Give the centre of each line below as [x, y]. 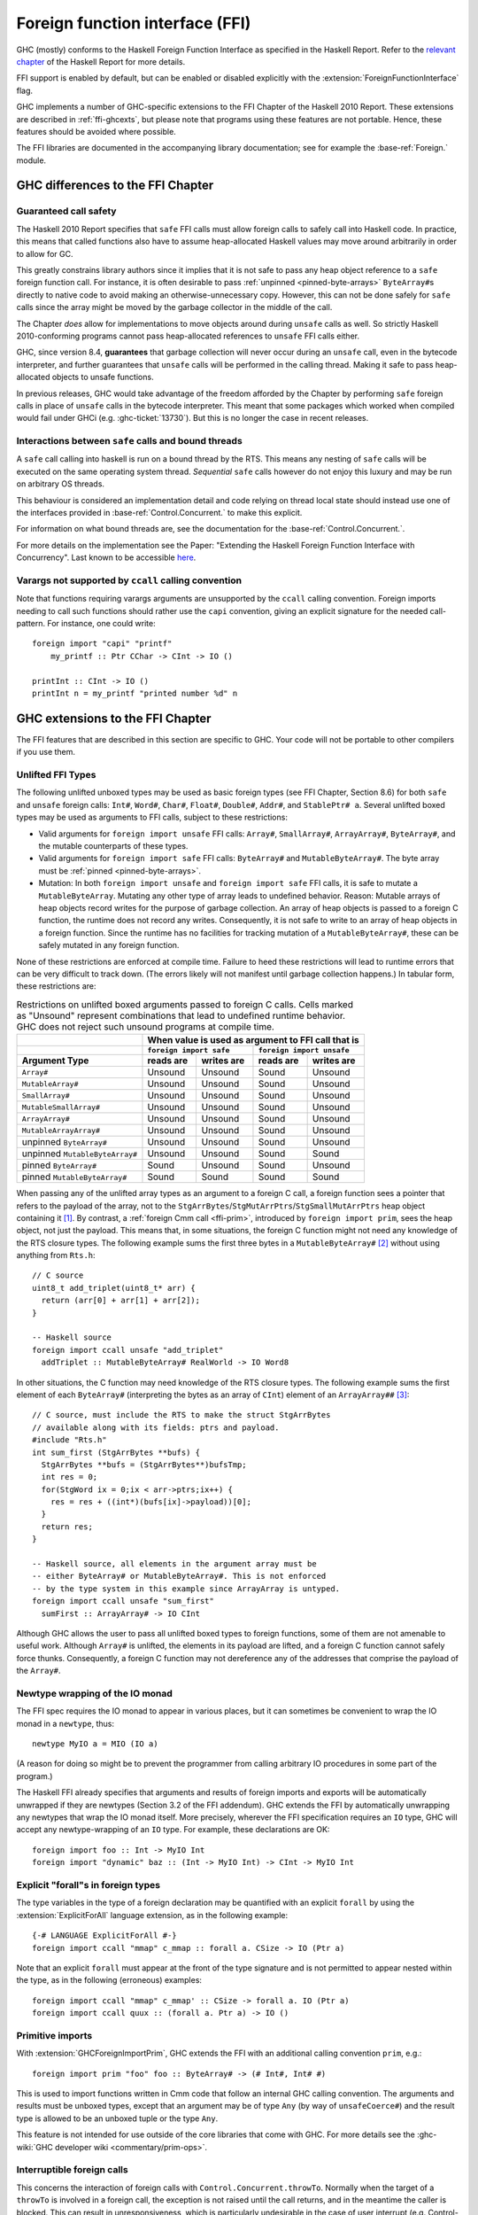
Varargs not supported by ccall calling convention [129, 580]
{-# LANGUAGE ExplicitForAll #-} [104, 1935]
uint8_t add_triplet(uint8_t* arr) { [114, 1288]
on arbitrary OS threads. [61, 484]
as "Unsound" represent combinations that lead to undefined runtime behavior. [181, 1015]
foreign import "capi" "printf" [102, 644]
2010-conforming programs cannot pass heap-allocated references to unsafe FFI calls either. [188, 336]
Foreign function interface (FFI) [134, 23]
